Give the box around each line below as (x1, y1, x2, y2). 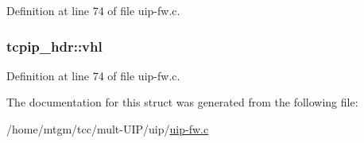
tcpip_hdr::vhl (6, 36, 103, 56)
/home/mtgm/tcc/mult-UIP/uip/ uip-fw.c (6, 121, 209, 137)
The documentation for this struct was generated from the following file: (6, 94, 358, 110)
